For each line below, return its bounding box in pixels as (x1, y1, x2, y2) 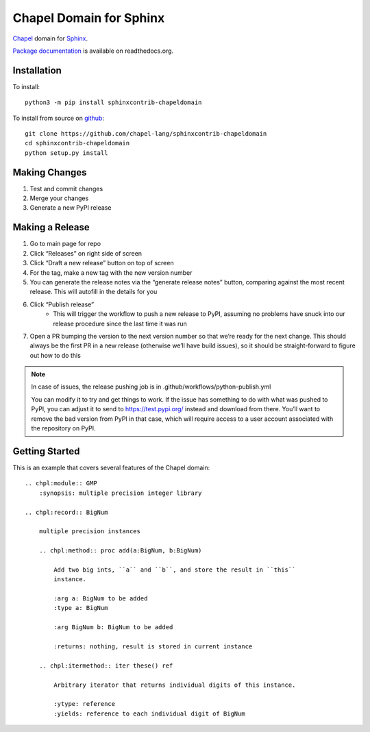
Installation (12, 64, 62, 76)
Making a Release (12, 221, 90, 233)
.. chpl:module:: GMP (25, 480, 97, 487)
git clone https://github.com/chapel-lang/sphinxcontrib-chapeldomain (25, 130, 267, 138)
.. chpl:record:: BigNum (25, 508, 108, 516)
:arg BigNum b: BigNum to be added (53, 624, 173, 631)
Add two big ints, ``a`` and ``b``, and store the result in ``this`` (53, 565, 296, 574)
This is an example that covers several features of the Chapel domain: (12, 463, 210, 472)
